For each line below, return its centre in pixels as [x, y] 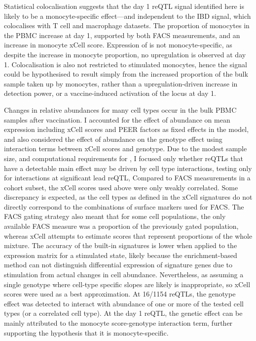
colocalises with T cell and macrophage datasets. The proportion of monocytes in [127, 25]
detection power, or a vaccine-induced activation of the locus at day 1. [110, 93]
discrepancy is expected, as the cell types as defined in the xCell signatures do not [128, 197]
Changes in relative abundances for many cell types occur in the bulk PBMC [120, 109]
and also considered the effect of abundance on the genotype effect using [113, 139]
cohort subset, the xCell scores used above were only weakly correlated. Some [121, 187]
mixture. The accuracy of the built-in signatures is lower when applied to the [121, 245]
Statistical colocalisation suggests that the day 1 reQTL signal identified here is [124, 6]
